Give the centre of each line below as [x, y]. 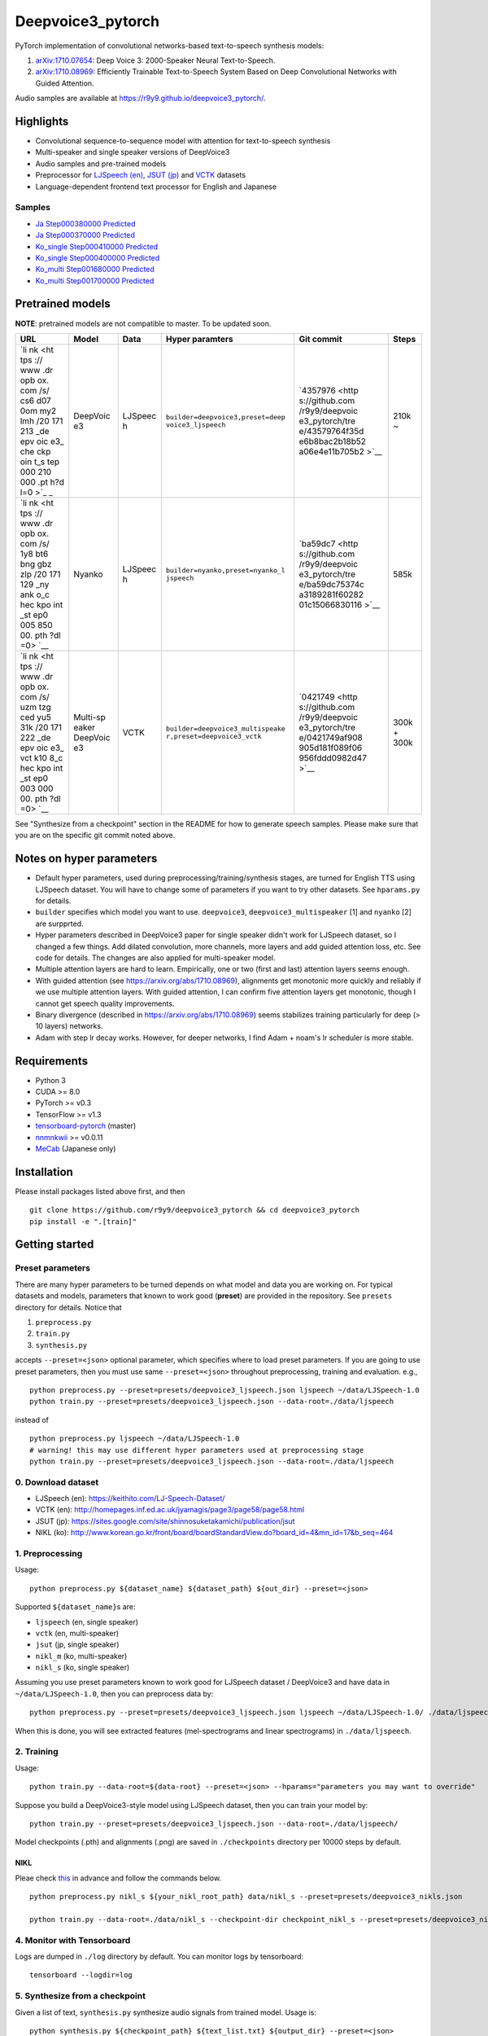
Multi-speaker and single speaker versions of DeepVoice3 [133, 152]
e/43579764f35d [331, 431]
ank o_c [35, 595]
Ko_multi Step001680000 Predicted [95, 270]
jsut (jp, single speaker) [77, 1644]
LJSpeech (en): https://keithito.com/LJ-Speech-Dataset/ [130, 1498]
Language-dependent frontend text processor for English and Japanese [156, 186]
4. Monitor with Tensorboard [73, 1940]
